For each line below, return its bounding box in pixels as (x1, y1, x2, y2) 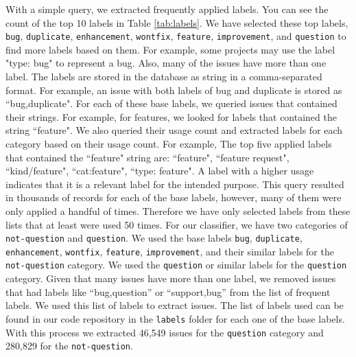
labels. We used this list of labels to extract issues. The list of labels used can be (5, 298, 344, 312)
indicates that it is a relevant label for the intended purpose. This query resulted (5, 176, 344, 191)
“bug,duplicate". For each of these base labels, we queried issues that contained (5, 96, 337, 111)
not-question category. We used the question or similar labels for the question (5, 257, 347, 272)
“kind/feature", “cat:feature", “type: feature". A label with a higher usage (5, 163, 314, 178)
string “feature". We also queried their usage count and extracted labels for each (5, 123, 343, 137)
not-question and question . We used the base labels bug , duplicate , (5, 231, 302, 245)
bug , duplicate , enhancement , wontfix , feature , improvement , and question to (5, 29, 346, 43)
